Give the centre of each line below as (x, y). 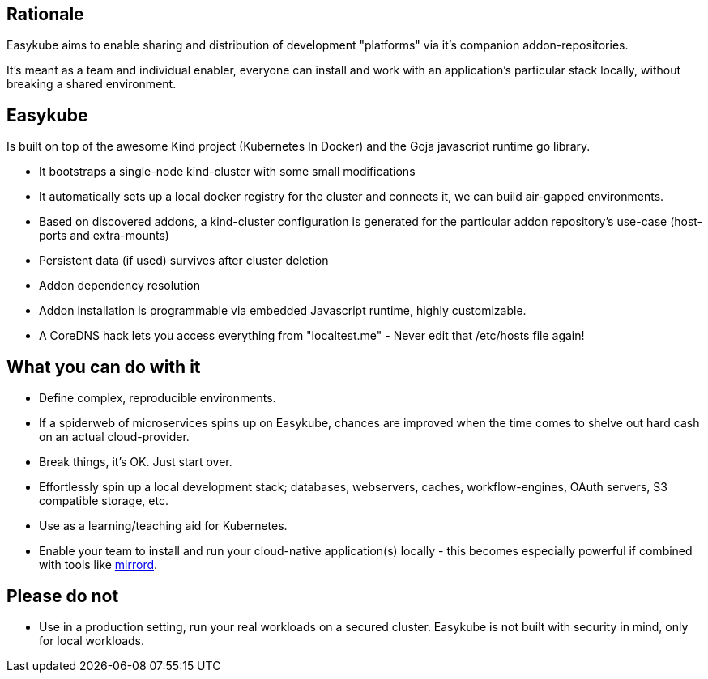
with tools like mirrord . (98, 565)
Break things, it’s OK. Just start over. (136, 462)
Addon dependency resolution (119, 286)
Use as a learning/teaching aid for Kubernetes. (163, 526)
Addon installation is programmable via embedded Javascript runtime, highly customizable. (283, 311)
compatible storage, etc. (104, 501)
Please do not (63, 596)
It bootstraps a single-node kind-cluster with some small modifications (227, 172)
